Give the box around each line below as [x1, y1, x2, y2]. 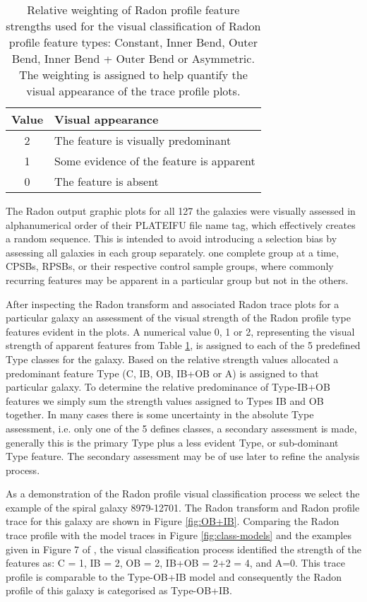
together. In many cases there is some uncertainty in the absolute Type [6, 407, 314, 422]
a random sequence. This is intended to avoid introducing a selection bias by [6, 231, 337, 246]
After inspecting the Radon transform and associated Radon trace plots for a [6, 296, 339, 311]
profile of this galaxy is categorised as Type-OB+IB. [6, 583, 232, 598]
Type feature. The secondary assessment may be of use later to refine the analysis [6, 449, 360, 464]
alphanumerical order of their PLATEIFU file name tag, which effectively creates [6, 217, 356, 232]
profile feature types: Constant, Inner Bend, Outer [8, 34, 258, 50]
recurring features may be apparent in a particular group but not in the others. [6, 272, 349, 287]
